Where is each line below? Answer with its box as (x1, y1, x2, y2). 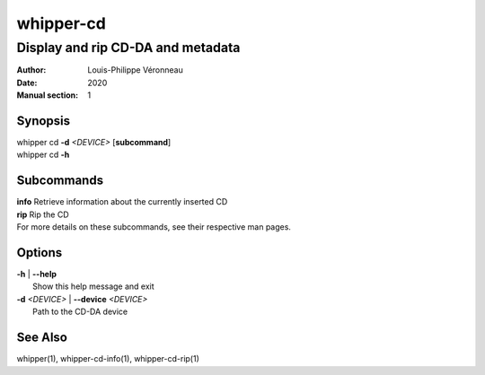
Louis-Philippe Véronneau (87, 65, 183, 75)
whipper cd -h (16, 149, 70, 161)
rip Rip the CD (16, 209, 69, 220)
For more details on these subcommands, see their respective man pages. (16, 222, 292, 232)
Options (16, 245, 63, 260)
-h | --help (16, 269, 57, 280)
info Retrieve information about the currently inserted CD (16, 196, 228, 207)
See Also (16, 330, 67, 345)
